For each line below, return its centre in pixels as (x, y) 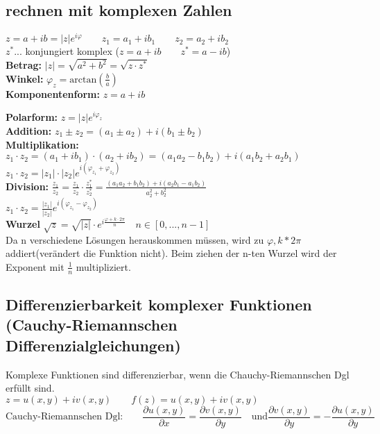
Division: (27, 186)
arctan (83, 80)
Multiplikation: (42, 144)
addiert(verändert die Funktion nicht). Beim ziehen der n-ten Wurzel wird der (171, 253)
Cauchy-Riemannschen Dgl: (64, 417)
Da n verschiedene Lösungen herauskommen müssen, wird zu (135, 239)
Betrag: (24, 65)
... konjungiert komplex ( (67, 51)
